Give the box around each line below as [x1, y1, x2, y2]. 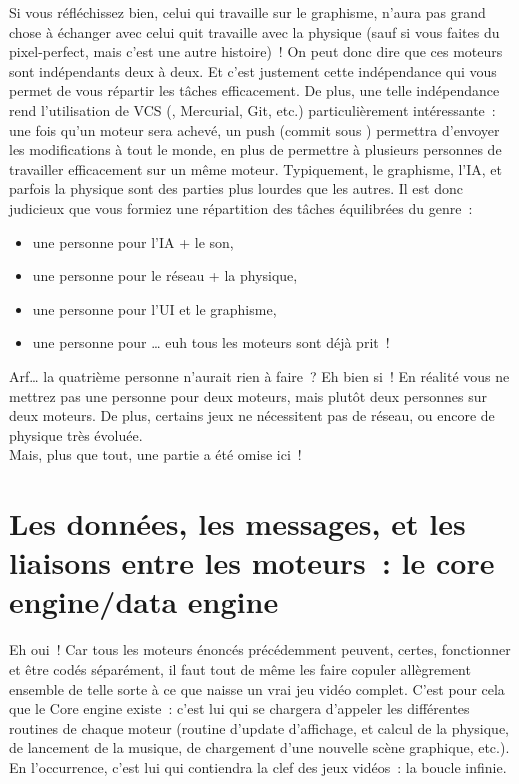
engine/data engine [9, 581, 279, 622]
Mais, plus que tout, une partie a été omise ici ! [9, 444, 302, 465]
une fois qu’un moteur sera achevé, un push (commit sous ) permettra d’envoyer [9, 119, 500, 140]
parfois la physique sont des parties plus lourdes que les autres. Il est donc [9, 178, 463, 199]
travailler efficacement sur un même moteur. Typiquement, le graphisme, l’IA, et [9, 158, 503, 179]
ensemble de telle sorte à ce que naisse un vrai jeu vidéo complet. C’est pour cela [9, 678, 505, 699]
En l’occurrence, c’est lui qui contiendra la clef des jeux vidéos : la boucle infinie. [9, 756, 507, 777]
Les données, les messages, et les [9, 503, 466, 544]
